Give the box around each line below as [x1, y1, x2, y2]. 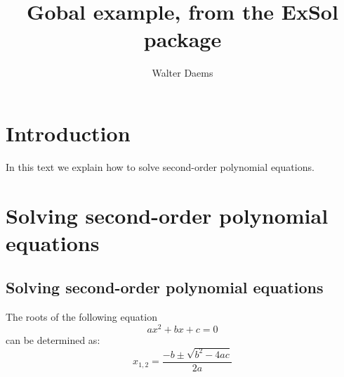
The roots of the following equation [6, 309, 157, 324]
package [143, 25, 222, 53]
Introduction [6, 118, 131, 147]
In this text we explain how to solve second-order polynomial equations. [6, 159, 315, 174]
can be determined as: [6, 332, 100, 347]
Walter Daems [152, 65, 213, 80]
